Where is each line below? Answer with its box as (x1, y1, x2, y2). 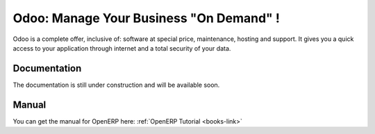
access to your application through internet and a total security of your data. (12, 44, 231, 52)
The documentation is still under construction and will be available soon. (12, 81, 220, 89)
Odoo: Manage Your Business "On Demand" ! (12, 10, 281, 26)
